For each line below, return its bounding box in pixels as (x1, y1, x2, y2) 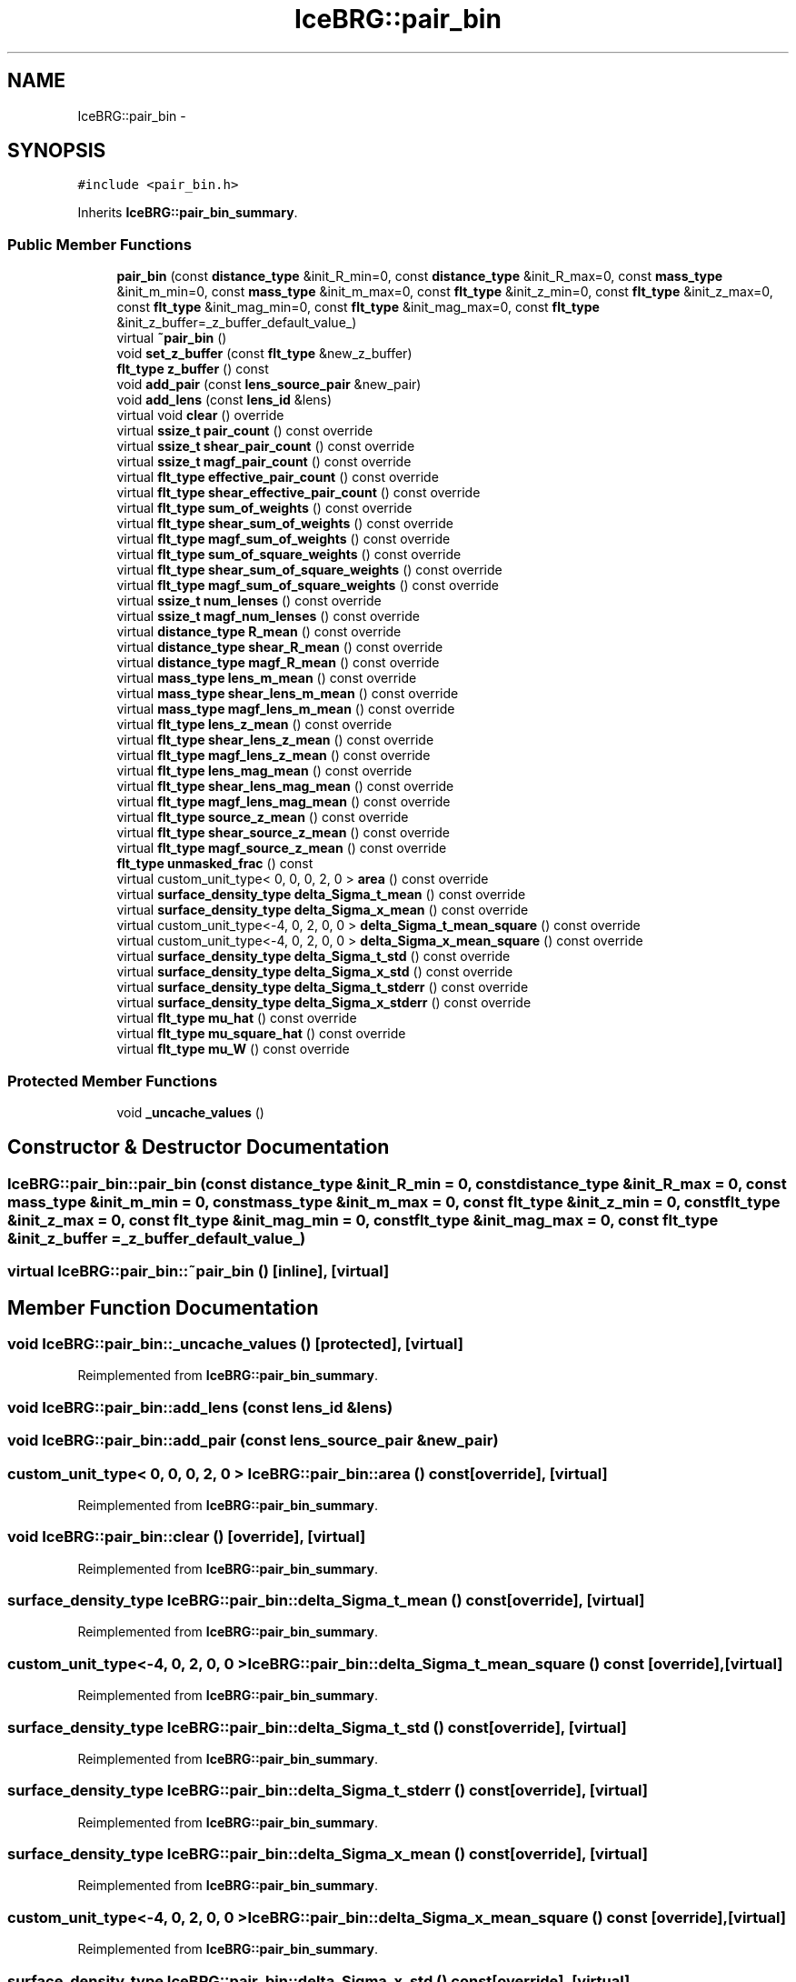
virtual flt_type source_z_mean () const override (116, 809, 409, 826)
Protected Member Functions (7, 1071, 218, 1090)
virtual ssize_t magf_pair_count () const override (116, 454, 412, 470)
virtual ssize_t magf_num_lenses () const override (116, 608, 420, 625)
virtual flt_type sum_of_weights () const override (116, 500, 413, 516)
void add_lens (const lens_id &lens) (116, 392, 333, 408)
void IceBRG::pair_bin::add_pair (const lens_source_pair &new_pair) (7, 1431, 499, 1450)
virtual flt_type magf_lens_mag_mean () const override (116, 794, 451, 810)
